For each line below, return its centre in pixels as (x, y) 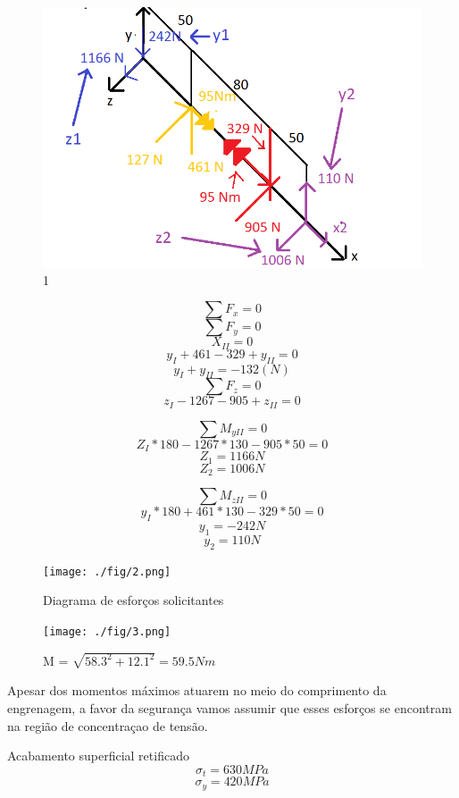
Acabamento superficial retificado (98, 756)
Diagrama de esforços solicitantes (134, 600)
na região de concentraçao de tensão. (108, 725)
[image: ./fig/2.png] (107, 571)
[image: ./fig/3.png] (107, 631)
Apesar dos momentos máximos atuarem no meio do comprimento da (197, 690)
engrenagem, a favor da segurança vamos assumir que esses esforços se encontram (229, 708)
